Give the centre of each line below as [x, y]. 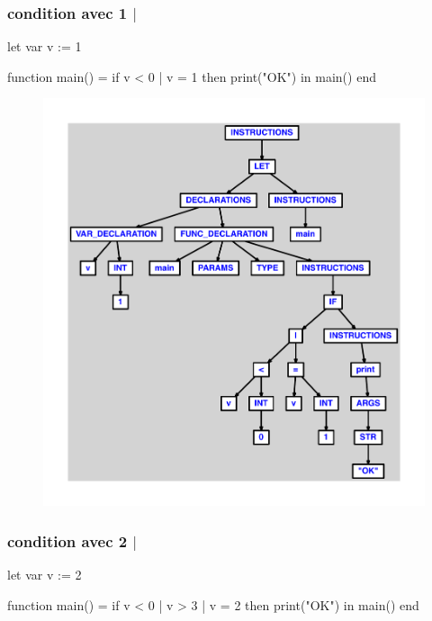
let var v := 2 [45, 575]
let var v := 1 [45, 46]
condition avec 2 [67, 540]
